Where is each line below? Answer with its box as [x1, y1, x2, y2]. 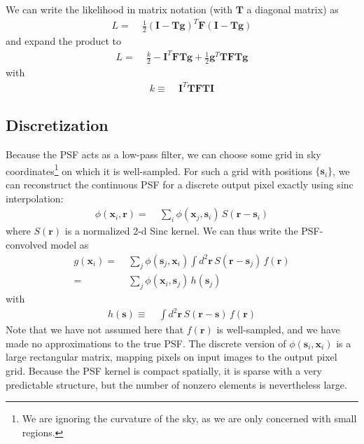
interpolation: [6, 190, 64, 205]
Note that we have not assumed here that [6, 322, 184, 337]
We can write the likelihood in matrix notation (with [6, 2, 233, 16]
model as [50, 237, 89, 251]
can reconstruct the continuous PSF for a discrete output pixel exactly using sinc [6, 177, 353, 192]
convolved [6, 237, 48, 251]
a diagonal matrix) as [246, 2, 339, 16]
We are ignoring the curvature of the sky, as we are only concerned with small [22, 411, 357, 426]
